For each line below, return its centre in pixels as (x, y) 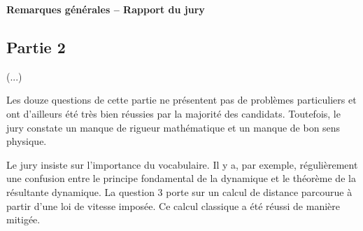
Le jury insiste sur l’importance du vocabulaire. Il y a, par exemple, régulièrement (182, 164)
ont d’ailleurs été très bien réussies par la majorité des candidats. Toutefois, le (173, 113)
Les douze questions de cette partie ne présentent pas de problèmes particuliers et (181, 100)
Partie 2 (36, 47)
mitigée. (23, 219)
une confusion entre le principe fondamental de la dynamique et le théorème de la (181, 178)
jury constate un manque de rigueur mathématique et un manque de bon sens (173, 127)
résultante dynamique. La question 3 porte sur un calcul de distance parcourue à (179, 191)
